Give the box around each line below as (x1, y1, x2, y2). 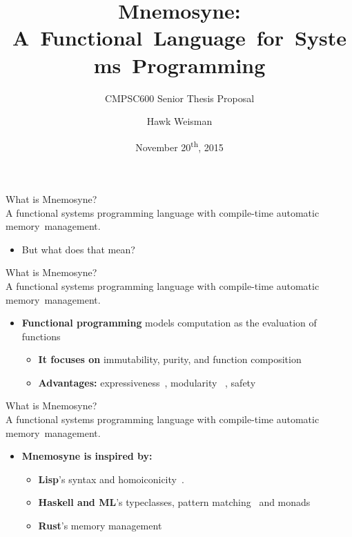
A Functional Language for (12, 23, 284, 52)
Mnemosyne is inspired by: (21, 449, 153, 463)
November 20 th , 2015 (135, 137, 224, 154)
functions (21, 329, 61, 343)
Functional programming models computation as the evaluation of (21, 315, 317, 330)
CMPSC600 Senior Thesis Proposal (104, 90, 255, 105)
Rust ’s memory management (38, 518, 162, 533)
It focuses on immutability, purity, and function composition (38, 352, 302, 367)
